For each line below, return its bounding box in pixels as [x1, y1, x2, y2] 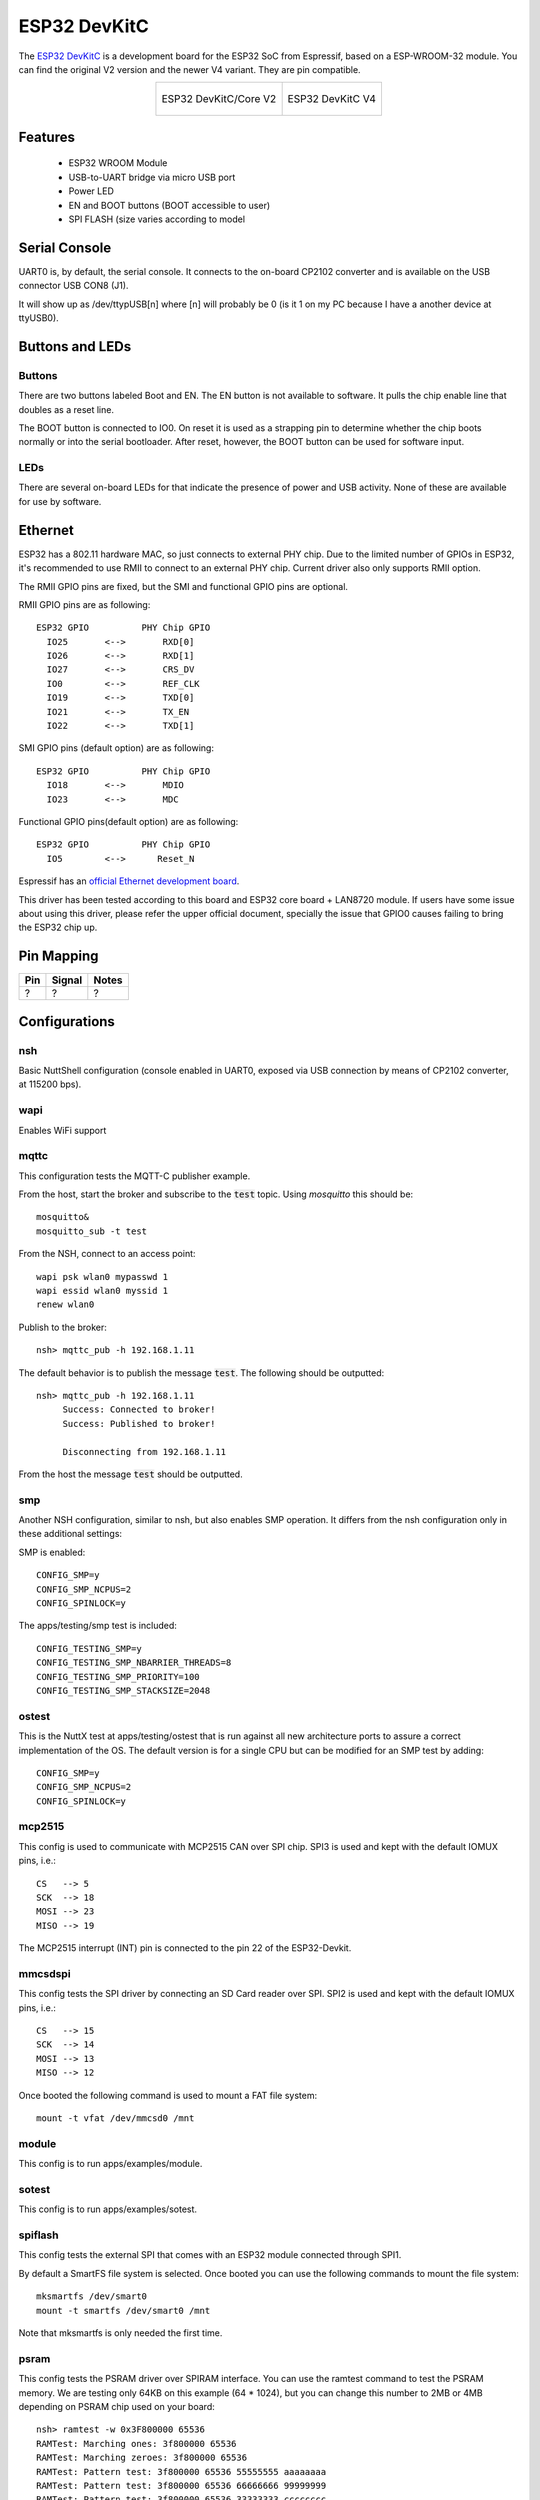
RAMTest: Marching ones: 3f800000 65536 [36, 2438, 237, 2449]
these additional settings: [18, 1528, 123, 1540]
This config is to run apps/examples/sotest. [18, 2203, 198, 2215]
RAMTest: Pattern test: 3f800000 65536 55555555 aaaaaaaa [36, 2466, 327, 2477]
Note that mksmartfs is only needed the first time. [18, 2327, 223, 2339]
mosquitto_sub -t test [36, 1225, 148, 1237]
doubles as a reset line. [18, 403, 115, 415]
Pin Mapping [18, 948, 99, 965]
